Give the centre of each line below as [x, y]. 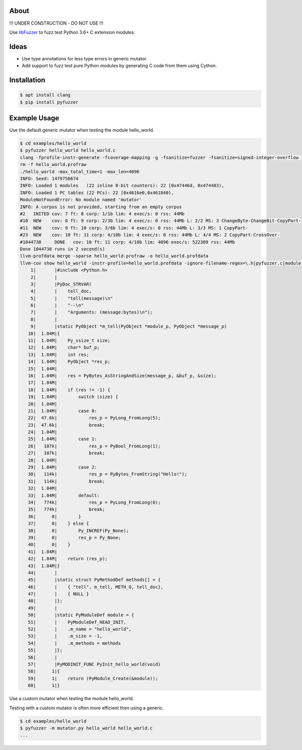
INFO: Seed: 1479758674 [49, 179]
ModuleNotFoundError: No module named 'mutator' [81, 200]
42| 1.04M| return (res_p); [68, 559]
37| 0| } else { [58, 524]
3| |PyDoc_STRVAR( [61, 284]
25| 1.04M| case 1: [63, 439]
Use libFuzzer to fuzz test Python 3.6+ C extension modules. [72, 32]
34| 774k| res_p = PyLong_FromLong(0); [94, 502]
